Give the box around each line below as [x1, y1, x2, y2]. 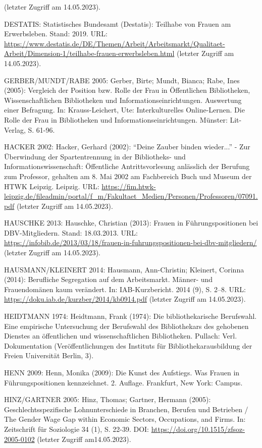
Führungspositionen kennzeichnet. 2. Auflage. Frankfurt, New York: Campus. [4, 377, 243, 387]
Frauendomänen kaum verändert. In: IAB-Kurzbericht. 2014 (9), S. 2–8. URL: [4, 284, 246, 294]
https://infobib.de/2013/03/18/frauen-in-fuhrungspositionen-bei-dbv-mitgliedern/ [4, 237, 257, 248]
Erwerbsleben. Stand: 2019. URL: [4, 28, 108, 39]
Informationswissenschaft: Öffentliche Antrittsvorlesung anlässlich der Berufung [4, 161, 250, 172]
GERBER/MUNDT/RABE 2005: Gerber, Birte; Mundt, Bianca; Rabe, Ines [4, 75, 240, 85]
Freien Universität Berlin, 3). [4, 350, 94, 361]
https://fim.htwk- [101, 181, 156, 191]
